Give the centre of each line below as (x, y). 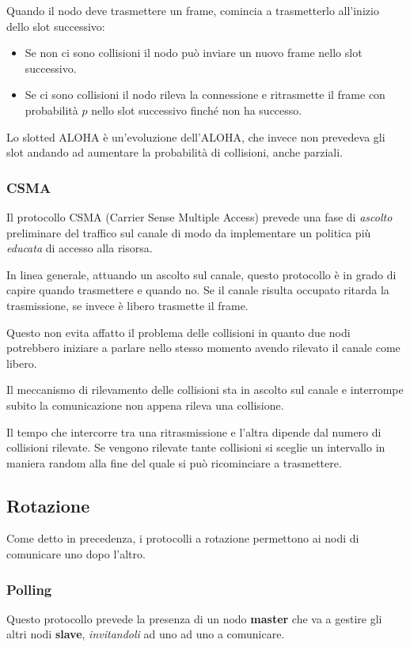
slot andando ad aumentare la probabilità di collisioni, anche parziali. (175, 152)
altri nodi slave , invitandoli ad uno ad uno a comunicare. (146, 634)
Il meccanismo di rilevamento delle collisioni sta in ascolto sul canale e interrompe (205, 390)
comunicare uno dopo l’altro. (76, 554)
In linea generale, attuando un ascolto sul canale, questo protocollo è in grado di (201, 274)
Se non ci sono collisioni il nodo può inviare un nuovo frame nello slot (194, 53)
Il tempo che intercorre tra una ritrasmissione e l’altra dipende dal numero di (194, 431)
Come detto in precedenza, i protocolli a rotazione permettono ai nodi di (183, 538)
